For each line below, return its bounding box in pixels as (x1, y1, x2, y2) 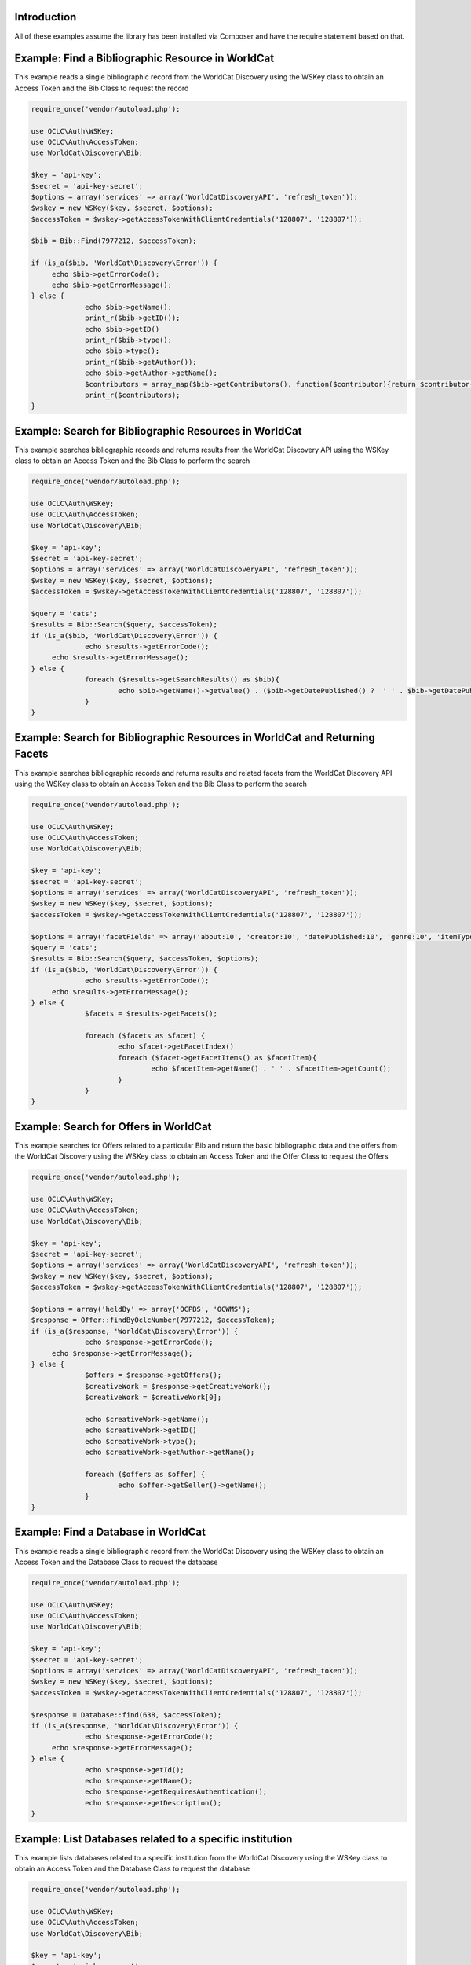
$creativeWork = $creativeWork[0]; (85, 1393, 222, 1402)
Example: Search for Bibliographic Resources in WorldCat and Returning (14, 731, 376, 744)
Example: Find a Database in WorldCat (14, 1526, 206, 1539)
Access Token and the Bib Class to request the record (14, 83, 189, 93)
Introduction (14, 10, 77, 24)
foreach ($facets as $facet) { (85, 1031, 206, 1041)
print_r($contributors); (85, 390, 181, 399)
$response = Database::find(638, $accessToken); (31, 1710, 222, 1719)
